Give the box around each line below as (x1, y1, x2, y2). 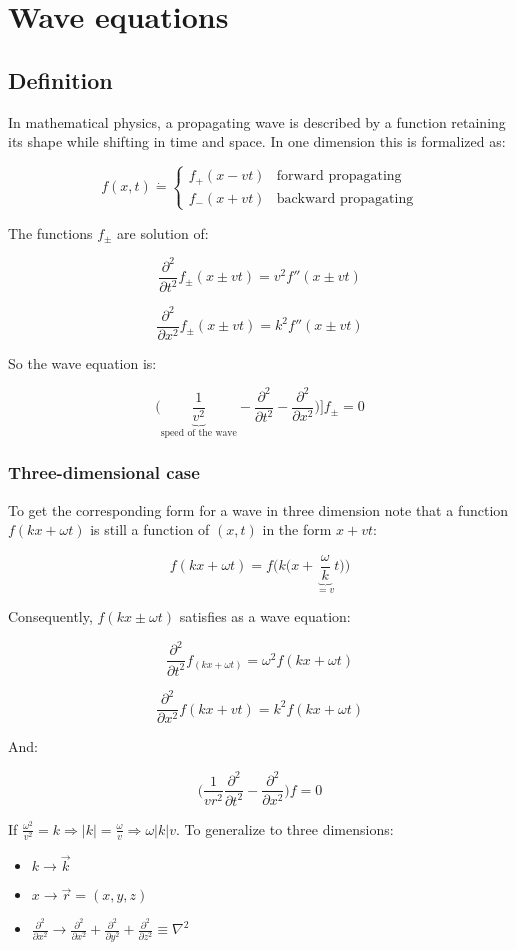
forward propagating (276, 169, 402, 184)
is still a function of (90, 519, 210, 540)
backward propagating (276, 191, 414, 206)
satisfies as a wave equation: (179, 606, 351, 627)
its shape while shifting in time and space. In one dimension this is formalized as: (8, 131, 506, 152)
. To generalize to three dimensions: (175, 818, 394, 839)
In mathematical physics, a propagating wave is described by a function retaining (8, 111, 506, 132)
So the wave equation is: (8, 352, 157, 373)
